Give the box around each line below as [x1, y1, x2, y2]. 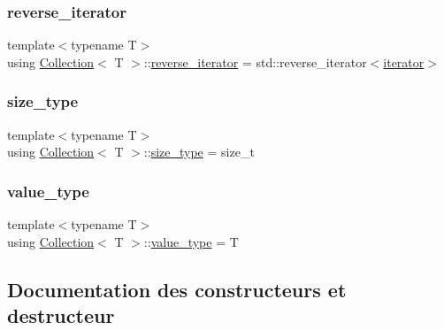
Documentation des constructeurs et [7, 275, 347, 303]
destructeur [7, 302, 115, 328]
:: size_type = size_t [143, 142, 255, 161]
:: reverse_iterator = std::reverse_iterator [143, 52, 367, 71]
